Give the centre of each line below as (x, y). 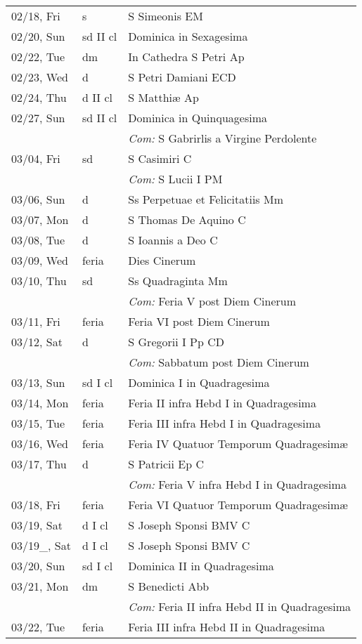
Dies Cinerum (162, 260)
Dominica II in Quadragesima (201, 566)
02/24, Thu (39, 97)
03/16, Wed (40, 443)
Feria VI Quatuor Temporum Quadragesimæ (238, 505)
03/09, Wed (40, 260)
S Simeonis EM (166, 16)
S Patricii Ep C (166, 464)
